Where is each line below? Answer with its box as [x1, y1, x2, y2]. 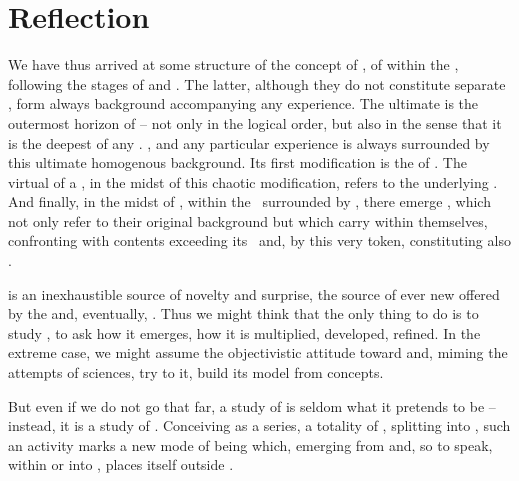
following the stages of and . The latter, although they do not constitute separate [8, 73, 506, 94]
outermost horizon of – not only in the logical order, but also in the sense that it [8, 112, 502, 133]
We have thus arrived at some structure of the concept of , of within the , [8, 54, 459, 75]
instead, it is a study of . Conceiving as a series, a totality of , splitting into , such [8, 415, 511, 436]
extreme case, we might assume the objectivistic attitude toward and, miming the [8, 342, 508, 363]
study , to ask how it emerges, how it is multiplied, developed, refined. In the [8, 322, 481, 343]
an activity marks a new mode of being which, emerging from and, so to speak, [8, 434, 493, 455]
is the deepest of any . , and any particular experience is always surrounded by [8, 132, 490, 153]
